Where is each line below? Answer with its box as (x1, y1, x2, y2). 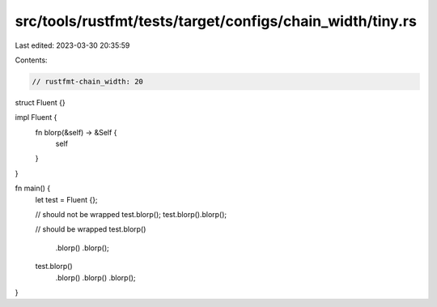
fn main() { (15, 183, 51, 194)
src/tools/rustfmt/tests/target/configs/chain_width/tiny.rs (15, 12, 417, 30)
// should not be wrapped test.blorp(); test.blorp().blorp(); (35, 210, 227, 220)
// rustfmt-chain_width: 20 (32, 77, 143, 86)
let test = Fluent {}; (35, 194, 98, 204)
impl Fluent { (15, 113, 57, 122)
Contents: (15, 55, 48, 65)
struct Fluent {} (15, 97, 66, 107)
